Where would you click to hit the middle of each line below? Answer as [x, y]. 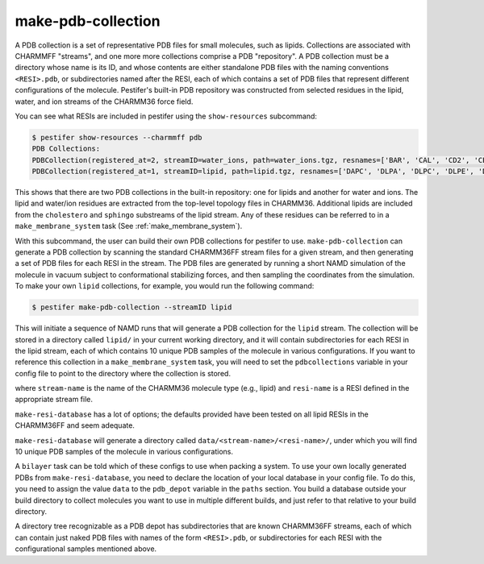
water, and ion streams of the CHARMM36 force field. [104, 102]
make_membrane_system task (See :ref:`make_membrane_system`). [129, 226]
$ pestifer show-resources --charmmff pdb [117, 137]
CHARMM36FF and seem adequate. [75, 425]
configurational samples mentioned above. [86, 549]
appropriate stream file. [54, 400]
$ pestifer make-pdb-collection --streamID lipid [132, 307]
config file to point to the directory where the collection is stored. [123, 373]
